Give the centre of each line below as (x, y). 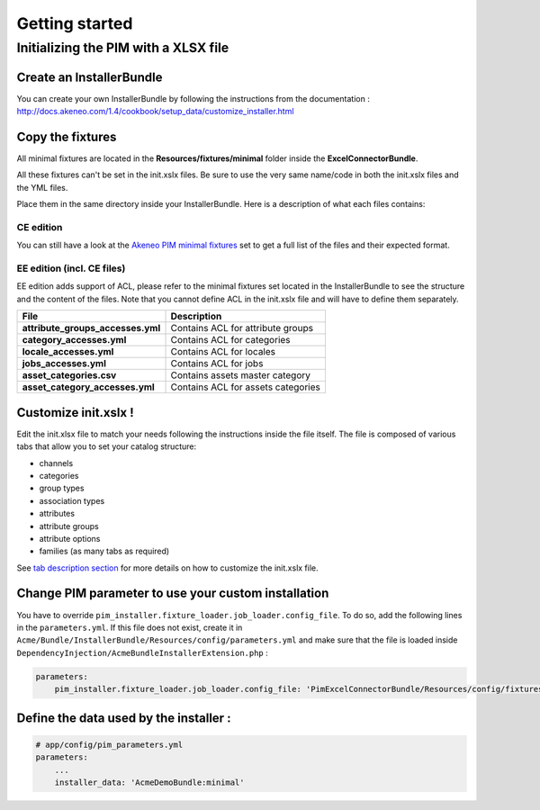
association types (72, 500)
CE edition (40, 227)
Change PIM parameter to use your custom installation (173, 594)
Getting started (75, 23)
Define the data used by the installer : (124, 718)
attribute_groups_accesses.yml (91, 328)
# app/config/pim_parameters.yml (109, 744)
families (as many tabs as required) (104, 551)
